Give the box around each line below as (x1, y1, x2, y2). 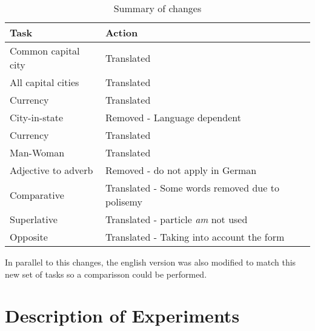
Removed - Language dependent (105, 110, 241, 124)
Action (105, 25, 138, 39)
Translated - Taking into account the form (105, 230, 285, 244)
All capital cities (10, 75, 79, 89)
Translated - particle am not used (105, 212, 248, 226)
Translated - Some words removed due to (105, 181, 279, 195)
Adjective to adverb (10, 163, 93, 177)
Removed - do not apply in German (105, 163, 257, 177)
